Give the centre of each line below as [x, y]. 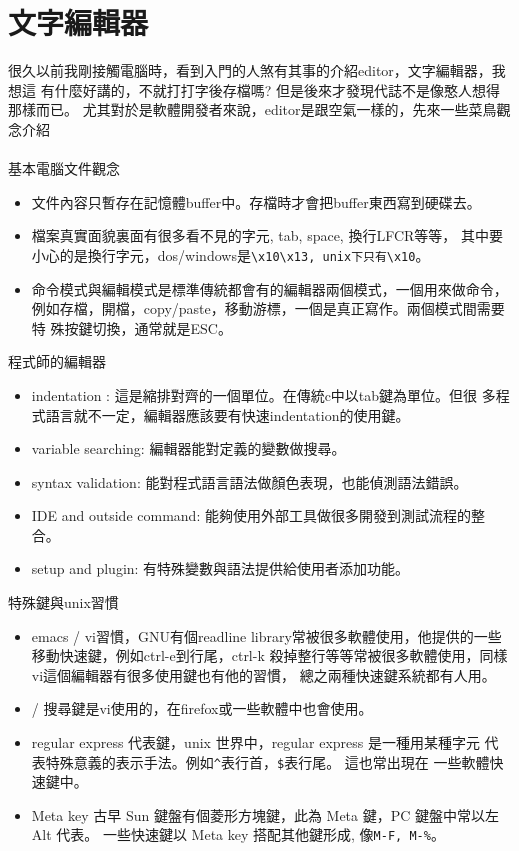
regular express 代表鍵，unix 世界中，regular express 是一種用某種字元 [255, 742]
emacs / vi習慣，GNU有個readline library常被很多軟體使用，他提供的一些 [266, 635]
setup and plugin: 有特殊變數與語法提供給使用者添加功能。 [220, 568]
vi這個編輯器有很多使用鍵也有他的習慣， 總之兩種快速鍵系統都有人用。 [263, 674]
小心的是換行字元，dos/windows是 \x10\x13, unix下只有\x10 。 [230, 254]
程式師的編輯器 [57, 361]
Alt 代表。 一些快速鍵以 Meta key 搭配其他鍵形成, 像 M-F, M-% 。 [238, 834]
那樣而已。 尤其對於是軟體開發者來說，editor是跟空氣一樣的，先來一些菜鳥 [252, 109]
